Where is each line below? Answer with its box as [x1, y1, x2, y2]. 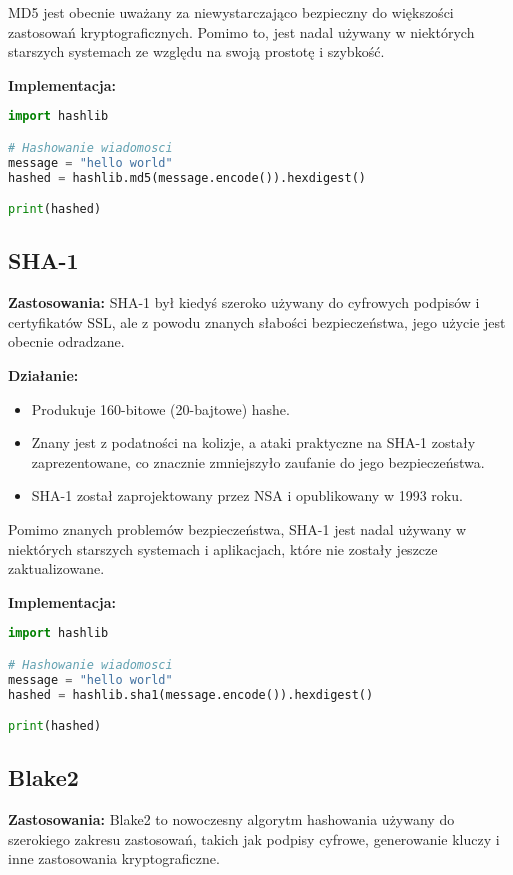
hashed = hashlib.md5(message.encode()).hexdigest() [8, 170, 366, 185]
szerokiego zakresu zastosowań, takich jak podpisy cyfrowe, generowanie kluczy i [8, 828, 500, 849]
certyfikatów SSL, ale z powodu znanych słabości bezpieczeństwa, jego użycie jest [8, 311, 506, 332]
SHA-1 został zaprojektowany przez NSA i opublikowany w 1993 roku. [31, 485, 463, 506]
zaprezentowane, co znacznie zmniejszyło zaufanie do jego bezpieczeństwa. [31, 451, 485, 472]
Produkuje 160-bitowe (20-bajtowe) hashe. [31, 398, 290, 419]
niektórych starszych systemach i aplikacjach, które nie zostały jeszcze [8, 538, 438, 559]
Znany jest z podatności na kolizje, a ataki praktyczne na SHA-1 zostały [31, 432, 476, 453]
